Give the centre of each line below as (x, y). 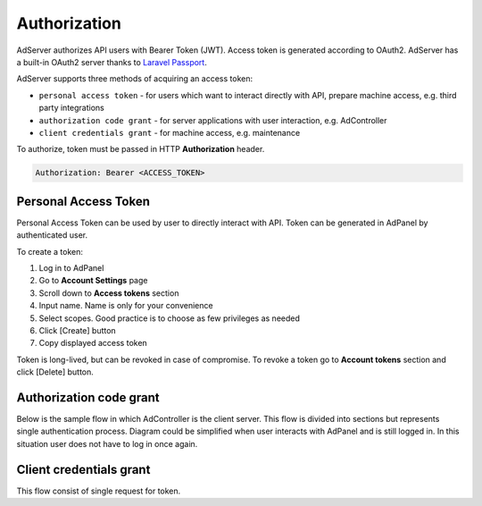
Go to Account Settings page (93, 281)
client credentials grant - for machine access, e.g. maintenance (170, 132)
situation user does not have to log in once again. (107, 443)
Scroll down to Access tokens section (109, 293)
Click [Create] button (77, 330)
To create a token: (50, 251)
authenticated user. (52, 235)
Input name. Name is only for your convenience (126, 306)
